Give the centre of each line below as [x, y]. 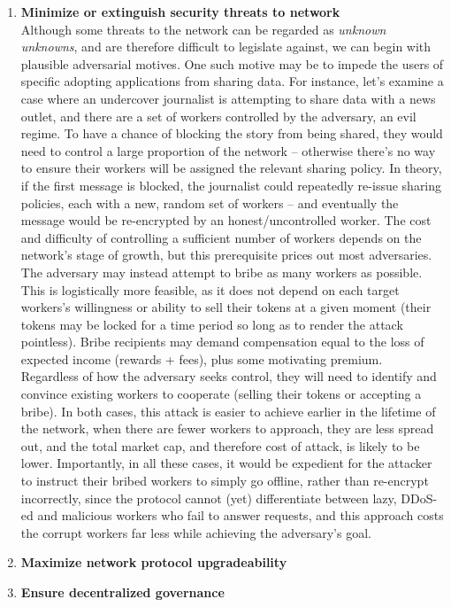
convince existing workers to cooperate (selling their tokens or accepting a [221, 394]
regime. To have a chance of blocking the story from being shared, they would [232, 133]
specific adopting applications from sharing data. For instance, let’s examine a [232, 81]
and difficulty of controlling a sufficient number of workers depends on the [221, 237]
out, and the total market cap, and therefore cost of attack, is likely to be [220, 445]
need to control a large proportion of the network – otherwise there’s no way [228, 150]
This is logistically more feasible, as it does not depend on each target [210, 289]
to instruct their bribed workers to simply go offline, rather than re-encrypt [225, 481]
